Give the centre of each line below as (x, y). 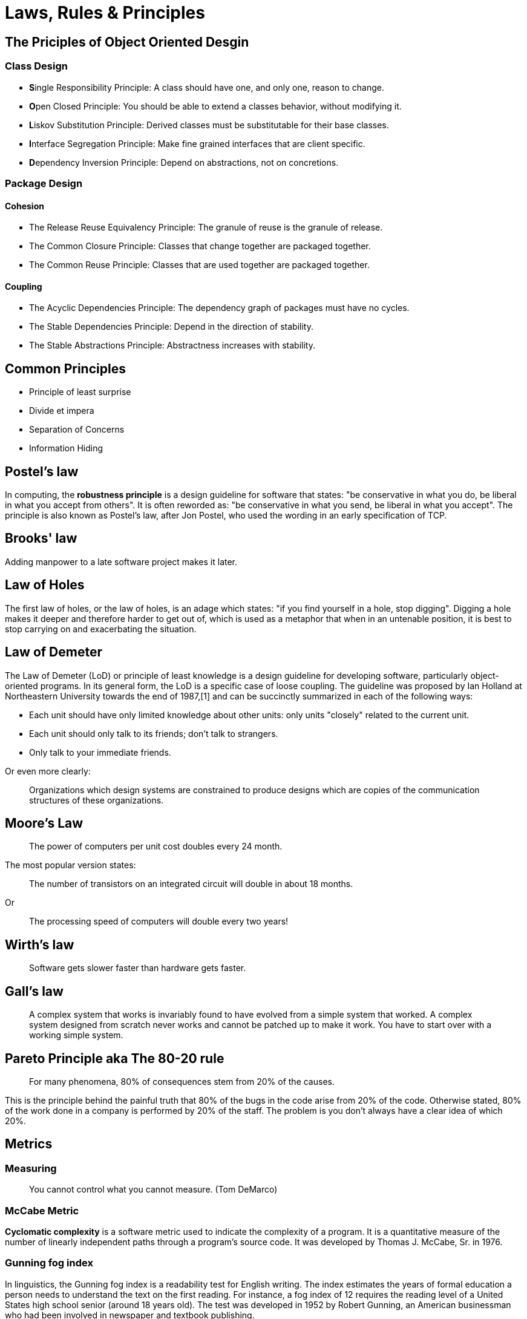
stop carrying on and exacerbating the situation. (101, 629)
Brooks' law (41, 538)
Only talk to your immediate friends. (100, 752)
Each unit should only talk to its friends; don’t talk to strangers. (154, 733)
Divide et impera (62, 411)
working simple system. (76, 1035)
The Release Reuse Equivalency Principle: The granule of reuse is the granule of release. (206, 227)
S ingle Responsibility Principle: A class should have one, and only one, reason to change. (207, 87)
